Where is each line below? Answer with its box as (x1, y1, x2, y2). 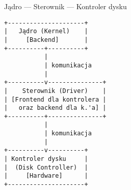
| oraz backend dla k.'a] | (4, 104, 107, 112)
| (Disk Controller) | (4, 163, 88, 171)
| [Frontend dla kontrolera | (4, 96, 107, 103)
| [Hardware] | (4, 172, 88, 180)
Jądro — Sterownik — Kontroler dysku (4, 1, 127, 11)
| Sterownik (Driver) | (4, 87, 107, 94)
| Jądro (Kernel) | (4, 28, 88, 35)
